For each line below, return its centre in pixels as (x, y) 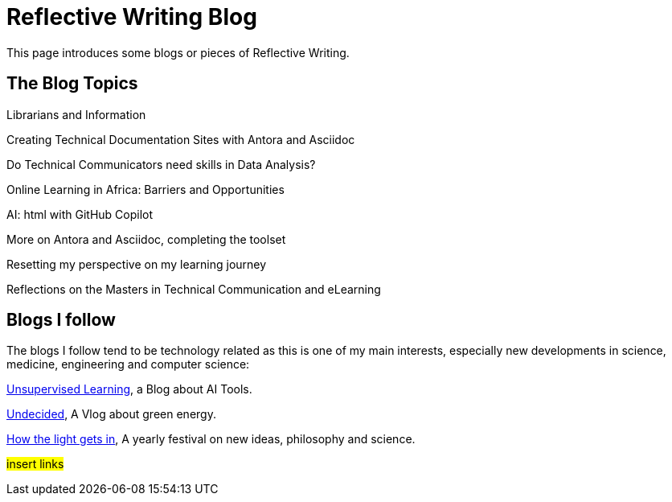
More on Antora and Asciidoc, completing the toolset (146, 239)
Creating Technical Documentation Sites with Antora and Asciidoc (181, 139)
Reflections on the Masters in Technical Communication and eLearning (194, 289)
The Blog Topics (72, 84)
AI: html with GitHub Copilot (80, 214)
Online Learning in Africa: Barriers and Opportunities (145, 189)
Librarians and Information (76, 114)
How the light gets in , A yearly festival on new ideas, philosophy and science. (211, 439)
